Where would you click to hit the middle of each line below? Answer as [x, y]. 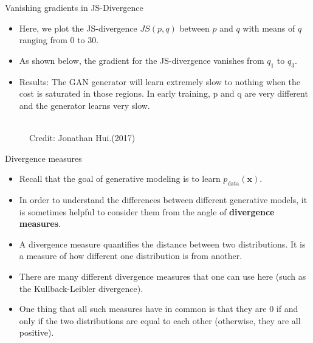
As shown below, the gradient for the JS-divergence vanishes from [142, 60]
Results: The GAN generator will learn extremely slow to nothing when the [160, 81]
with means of [269, 28]
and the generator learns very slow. [84, 105]
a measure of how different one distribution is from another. [131, 256]
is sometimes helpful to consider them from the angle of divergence [147, 211]
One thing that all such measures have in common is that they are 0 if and [159, 309]
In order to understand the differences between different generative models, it [163, 199]
